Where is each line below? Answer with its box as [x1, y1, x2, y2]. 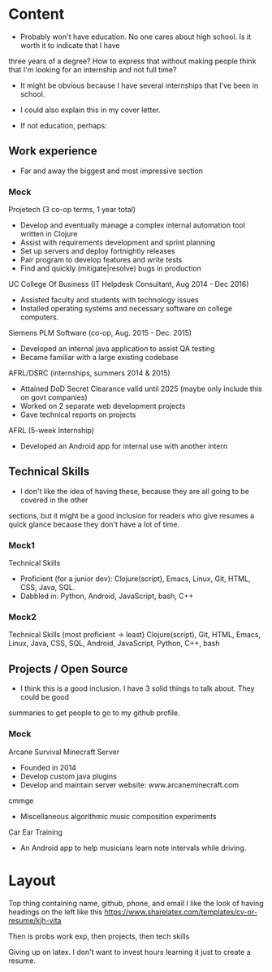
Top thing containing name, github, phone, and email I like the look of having [8, 898, 264, 908]
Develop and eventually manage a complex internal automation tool [19, 220, 246, 230]
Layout [8, 871, 56, 890]
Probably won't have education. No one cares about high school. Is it [19, 32, 252, 41]
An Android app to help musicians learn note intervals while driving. [19, 843, 247, 853]
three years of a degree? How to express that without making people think [8, 56, 257, 66]
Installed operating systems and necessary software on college [19, 304, 233, 314]
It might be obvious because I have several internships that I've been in [19, 80, 258, 90]
